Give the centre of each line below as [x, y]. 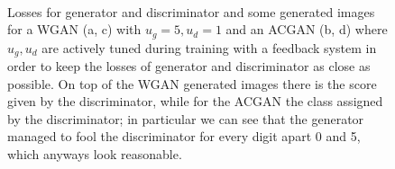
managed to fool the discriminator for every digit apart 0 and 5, [184, 136]
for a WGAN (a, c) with [74, 29]
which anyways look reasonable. [95, 154]
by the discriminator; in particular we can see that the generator [186, 118]
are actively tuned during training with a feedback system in [209, 47]
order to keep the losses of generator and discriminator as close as [189, 66]
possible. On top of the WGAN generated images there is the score [192, 83]
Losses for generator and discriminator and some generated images [191, 11]
